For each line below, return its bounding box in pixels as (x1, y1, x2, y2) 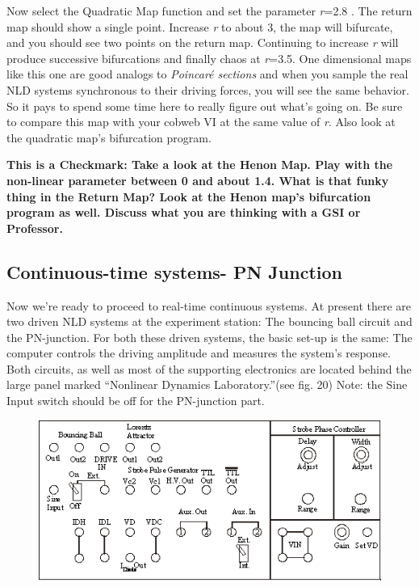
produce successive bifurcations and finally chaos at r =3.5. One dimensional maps (6, 49, 412, 66)
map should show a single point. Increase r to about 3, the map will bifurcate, (6, 18, 393, 35)
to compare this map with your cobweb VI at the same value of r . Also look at (6, 113, 396, 130)
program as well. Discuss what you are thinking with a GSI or (6, 204, 361, 221)
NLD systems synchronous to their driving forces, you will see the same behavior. (6, 81, 409, 98)
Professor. (6, 219, 63, 236)
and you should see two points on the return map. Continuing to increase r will (6, 34, 399, 51)
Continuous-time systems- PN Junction (6, 259, 342, 284)
